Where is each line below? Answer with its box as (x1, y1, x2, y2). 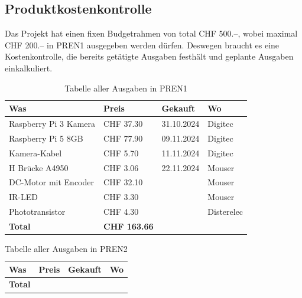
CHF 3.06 (103, 161, 139, 173)
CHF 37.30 (103, 117, 143, 130)
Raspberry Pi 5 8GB (9, 132, 83, 144)
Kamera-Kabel (9, 146, 62, 159)
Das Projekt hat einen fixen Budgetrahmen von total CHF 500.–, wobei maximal (5, 27, 298, 40)
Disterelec (207, 205, 243, 218)
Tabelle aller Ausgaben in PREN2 (5, 243, 128, 255)
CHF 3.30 (103, 191, 139, 203)
